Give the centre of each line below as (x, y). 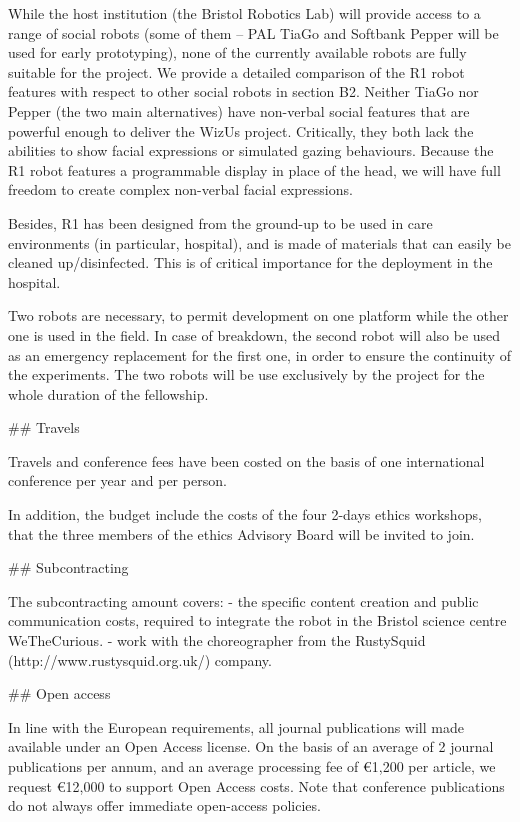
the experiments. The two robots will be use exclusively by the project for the (246, 374)
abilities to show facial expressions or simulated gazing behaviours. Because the (251, 150)
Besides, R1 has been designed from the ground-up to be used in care (220, 222)
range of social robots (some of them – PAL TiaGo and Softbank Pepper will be (253, 32)
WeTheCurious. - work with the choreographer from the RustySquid (217, 640)
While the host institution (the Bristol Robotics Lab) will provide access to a (244, 13)
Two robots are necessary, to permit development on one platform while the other (258, 315)
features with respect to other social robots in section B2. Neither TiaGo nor (243, 91)
